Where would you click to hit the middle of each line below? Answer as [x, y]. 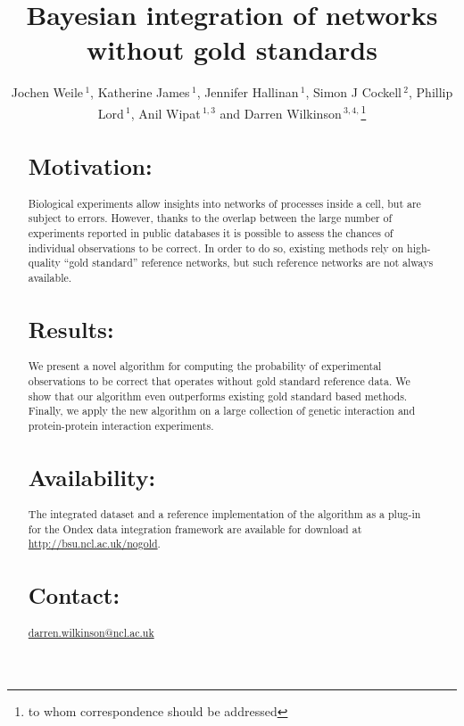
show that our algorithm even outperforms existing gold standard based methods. [218, 396]
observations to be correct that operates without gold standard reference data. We [219, 380]
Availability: [92, 477]
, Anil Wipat [166, 113]
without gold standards [232, 49]
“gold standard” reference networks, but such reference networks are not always [249, 263]
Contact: [74, 595]
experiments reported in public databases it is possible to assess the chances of [211, 233]
